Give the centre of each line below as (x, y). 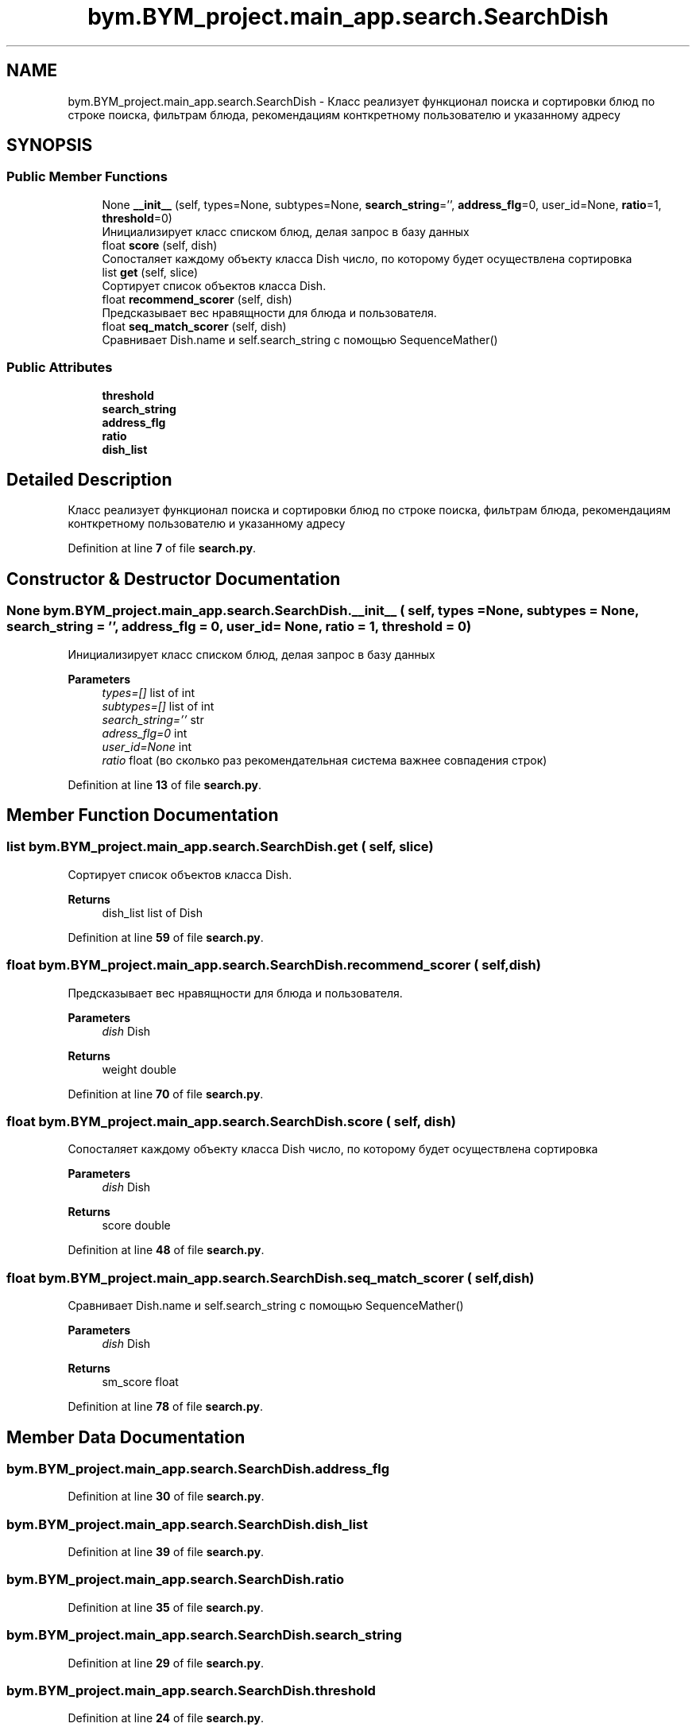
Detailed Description (89, 479)
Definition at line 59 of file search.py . (166, 937)
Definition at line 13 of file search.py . (165, 784)
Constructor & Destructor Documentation (174, 579)
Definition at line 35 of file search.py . (166, 1607)
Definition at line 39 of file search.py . (166, 1552)
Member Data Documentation (126, 1437)
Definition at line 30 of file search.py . (166, 1497)
